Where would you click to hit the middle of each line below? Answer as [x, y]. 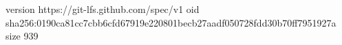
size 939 [22, 36]
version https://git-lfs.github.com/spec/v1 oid [103, 9]
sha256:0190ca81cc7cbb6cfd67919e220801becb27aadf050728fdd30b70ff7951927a [171, 22]
